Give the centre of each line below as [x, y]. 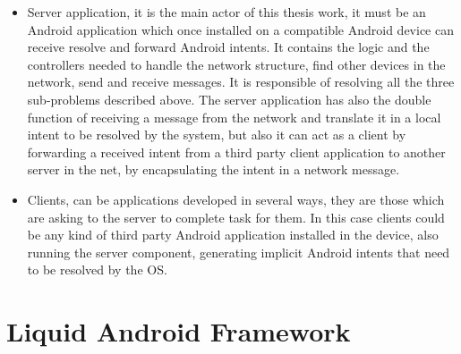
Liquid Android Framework [179, 331]
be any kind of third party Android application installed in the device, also [233, 235]
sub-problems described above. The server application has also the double [229, 99]
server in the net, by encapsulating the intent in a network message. [213, 169]
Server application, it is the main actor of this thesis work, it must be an [226, 12]
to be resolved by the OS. [97, 270]
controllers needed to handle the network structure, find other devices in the [236, 64]
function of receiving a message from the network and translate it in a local [234, 117]
